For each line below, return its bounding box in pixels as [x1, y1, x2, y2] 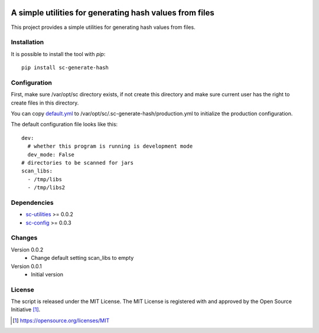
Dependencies [11, 198, 54, 207]
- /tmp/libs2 [27, 184, 66, 191]
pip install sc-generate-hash [21, 64, 109, 71]
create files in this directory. [11, 99, 79, 106]
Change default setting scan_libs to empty [31, 254, 134, 262]
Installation [11, 38, 44, 47]
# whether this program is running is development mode [27, 143, 193, 150]
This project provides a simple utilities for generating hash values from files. [11, 24, 196, 31]
